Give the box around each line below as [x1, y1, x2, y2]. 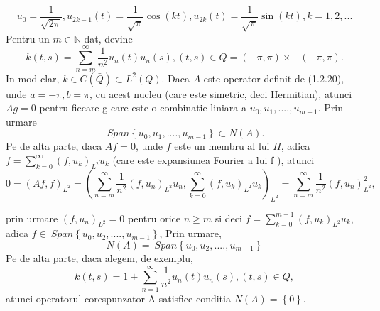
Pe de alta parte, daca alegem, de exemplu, [6, 250, 193, 265]
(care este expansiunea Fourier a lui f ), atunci [112, 152, 315, 167]
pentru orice [128, 210, 180, 225]
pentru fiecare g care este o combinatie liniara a [39, 100, 246, 115]
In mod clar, [6, 70, 60, 85]
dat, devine [84, 31, 133, 45]
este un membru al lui [174, 138, 270, 153]
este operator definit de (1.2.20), [203, 70, 344, 85]
